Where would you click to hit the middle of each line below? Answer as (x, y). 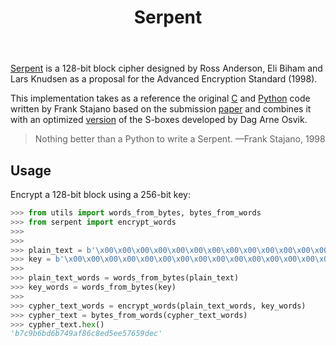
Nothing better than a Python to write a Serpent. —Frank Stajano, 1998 (180, 139)
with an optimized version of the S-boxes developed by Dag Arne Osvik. (159, 120)
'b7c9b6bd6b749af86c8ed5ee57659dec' (86, 334)
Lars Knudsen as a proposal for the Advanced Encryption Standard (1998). (164, 79)
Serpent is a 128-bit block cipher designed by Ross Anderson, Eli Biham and (166, 68)
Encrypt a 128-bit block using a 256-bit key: (100, 194)
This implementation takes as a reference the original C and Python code (160, 98)
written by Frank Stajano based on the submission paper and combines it (161, 109)
